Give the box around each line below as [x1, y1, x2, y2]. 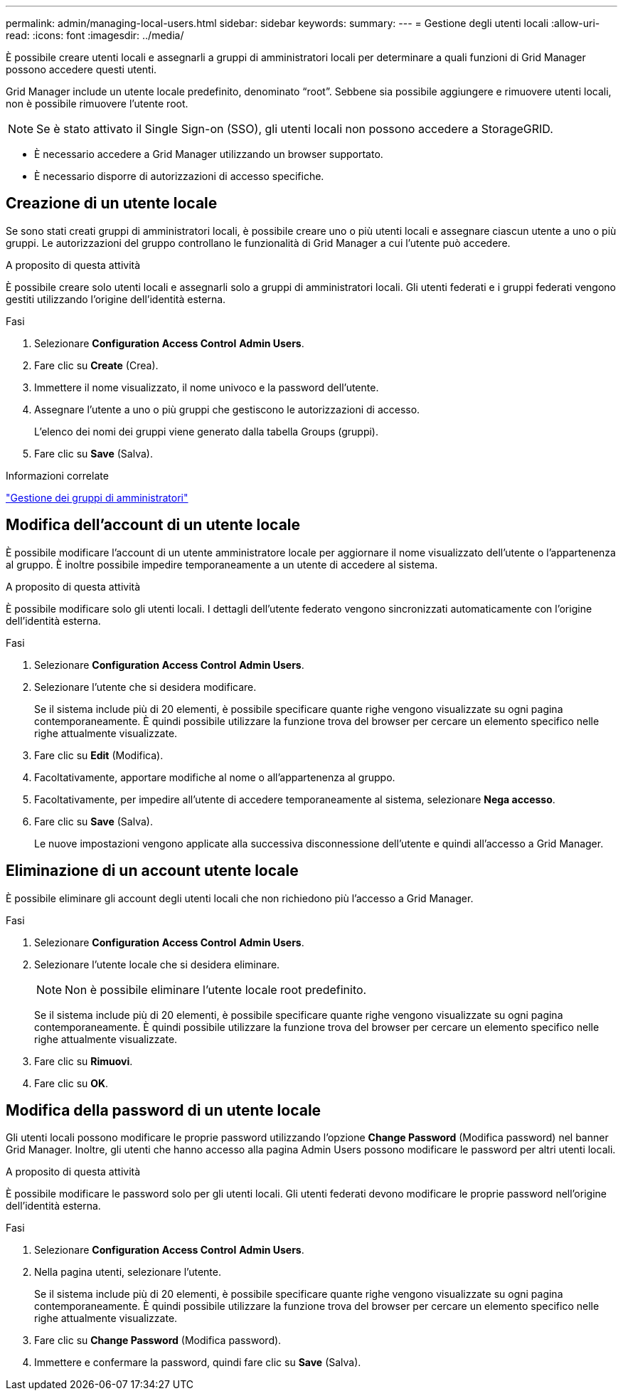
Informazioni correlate [6, 469, 109, 482]
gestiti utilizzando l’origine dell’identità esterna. [6, 292, 226, 305]
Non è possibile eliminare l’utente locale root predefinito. [65, 982, 367, 997]
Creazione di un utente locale [6, 194, 218, 213]
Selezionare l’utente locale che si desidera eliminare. [34, 958, 280, 971]
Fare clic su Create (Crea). [34, 359, 159, 371]
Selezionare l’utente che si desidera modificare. [34, 680, 257, 693]
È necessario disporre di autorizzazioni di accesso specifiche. [34, 170, 324, 182]
